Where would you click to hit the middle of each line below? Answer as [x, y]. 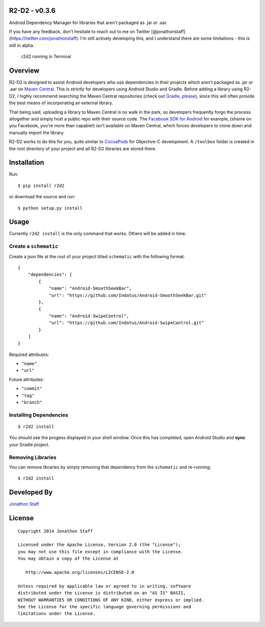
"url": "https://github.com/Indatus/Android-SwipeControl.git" [126, 323]
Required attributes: [29, 355]
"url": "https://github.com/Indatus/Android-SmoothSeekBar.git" [128, 295]
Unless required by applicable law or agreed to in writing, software [105, 586]
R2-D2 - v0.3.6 [32, 11]
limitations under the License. [57, 614]
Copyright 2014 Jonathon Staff [55, 531]
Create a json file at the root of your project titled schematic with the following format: [97, 256]
